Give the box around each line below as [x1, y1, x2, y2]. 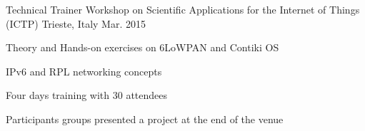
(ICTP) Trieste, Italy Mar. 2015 [6, 16, 146, 31]
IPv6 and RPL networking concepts [6, 63, 162, 78]
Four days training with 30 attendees [6, 88, 168, 103]
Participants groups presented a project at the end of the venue [6, 111, 284, 126]
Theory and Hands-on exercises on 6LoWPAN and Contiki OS [6, 40, 279, 55]
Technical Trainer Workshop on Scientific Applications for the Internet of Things [6, 2, 360, 16]
